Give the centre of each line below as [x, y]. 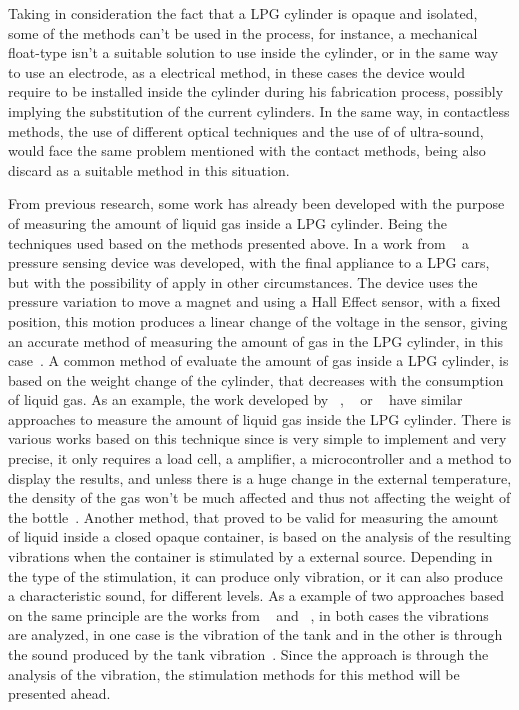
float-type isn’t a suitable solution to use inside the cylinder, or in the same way [253, 52]
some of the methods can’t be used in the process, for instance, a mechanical [243, 32]
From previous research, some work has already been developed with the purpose [256, 203]
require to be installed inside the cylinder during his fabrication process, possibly [256, 91]
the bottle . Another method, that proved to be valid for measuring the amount [253, 516]
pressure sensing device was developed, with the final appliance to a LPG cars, [249, 262]
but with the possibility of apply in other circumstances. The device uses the [243, 281]
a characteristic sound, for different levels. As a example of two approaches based [256, 595]
